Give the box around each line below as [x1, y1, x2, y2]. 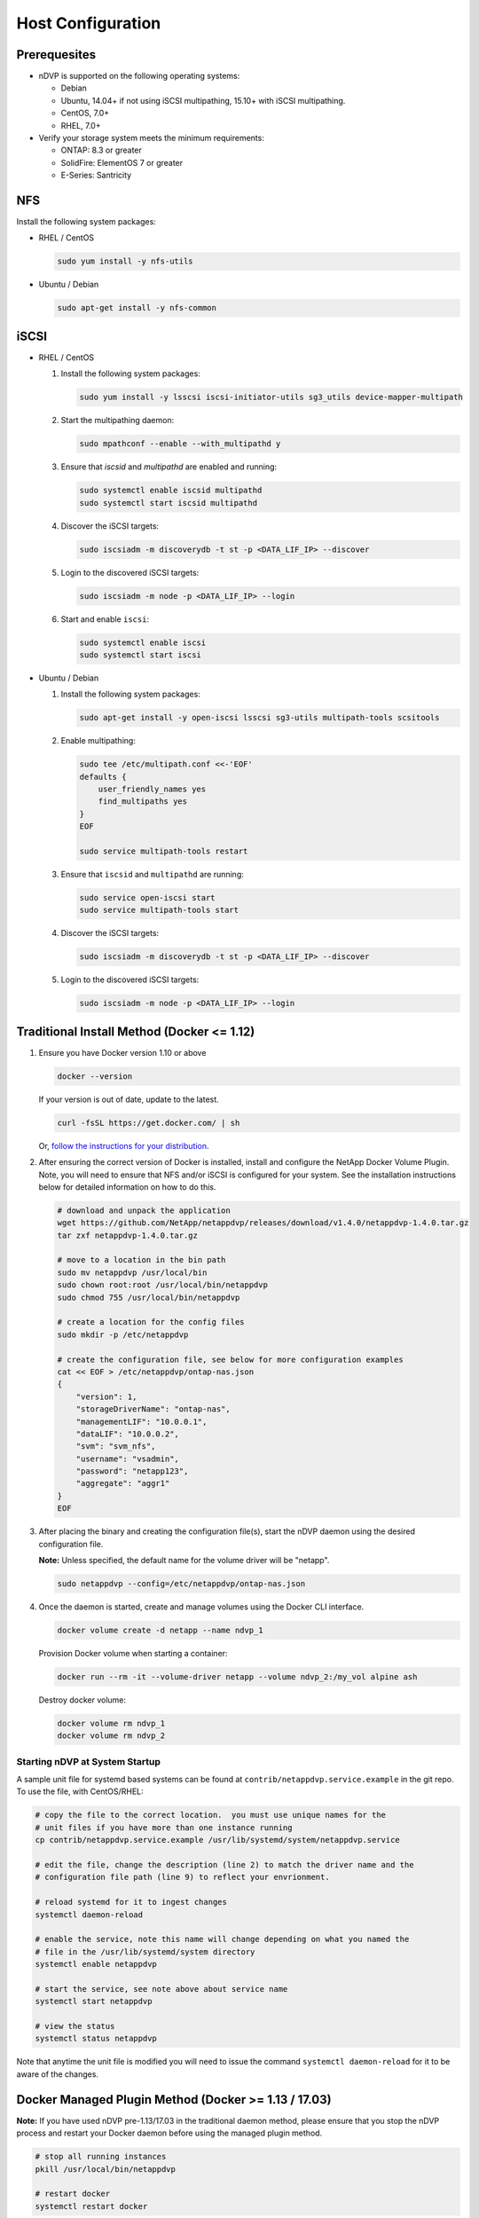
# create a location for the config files [57, 1317, 245, 1327]
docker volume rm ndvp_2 [57, 1731, 166, 1741]
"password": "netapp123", [75, 1467, 189, 1476]
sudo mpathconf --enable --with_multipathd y [79, 439, 281, 449]
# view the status [35, 2021, 115, 2032]
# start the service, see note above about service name [35, 1984, 288, 1994]
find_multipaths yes [98, 797, 188, 806]
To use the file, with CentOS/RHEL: [16, 1786, 144, 1797]
